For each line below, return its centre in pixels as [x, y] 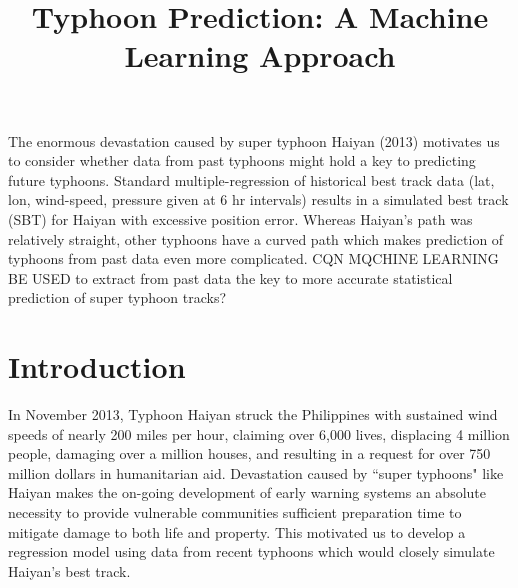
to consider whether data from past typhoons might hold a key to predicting [242, 160]
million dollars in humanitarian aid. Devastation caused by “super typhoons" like [256, 472]
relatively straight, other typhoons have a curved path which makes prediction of [256, 238]
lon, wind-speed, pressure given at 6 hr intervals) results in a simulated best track [258, 199]
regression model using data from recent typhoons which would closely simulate [251, 551]
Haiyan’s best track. [69, 570]
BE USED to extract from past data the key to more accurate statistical [230, 277]
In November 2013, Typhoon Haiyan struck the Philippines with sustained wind [253, 414]
